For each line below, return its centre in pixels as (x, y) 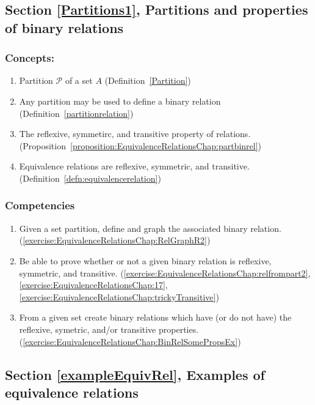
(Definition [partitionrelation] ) (76, 113)
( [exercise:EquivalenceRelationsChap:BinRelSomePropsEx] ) (130, 341)
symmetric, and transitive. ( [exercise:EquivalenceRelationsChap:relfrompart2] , (165, 273)
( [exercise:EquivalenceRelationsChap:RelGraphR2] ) (115, 240)
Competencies (40, 205)
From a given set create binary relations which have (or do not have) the (155, 317)
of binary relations (64, 27)
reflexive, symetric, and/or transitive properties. (109, 329)
